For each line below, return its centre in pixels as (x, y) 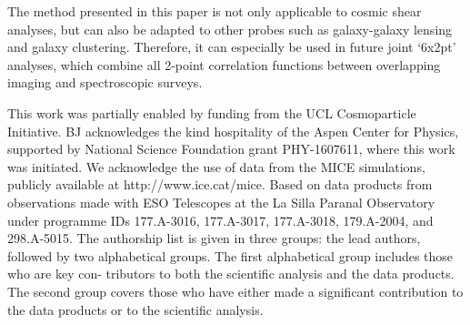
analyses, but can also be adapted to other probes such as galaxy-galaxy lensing (230, 29)
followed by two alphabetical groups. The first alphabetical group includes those (230, 255)
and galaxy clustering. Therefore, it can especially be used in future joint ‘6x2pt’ (232, 47)
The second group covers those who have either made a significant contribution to (235, 291)
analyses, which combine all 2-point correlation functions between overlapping (224, 64)
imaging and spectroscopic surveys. (105, 82)
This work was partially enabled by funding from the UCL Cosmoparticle (212, 112)
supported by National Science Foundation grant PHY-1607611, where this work (231, 149)
